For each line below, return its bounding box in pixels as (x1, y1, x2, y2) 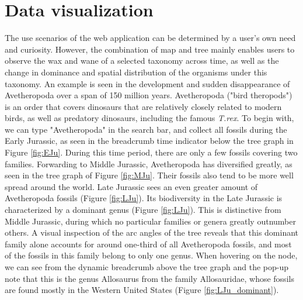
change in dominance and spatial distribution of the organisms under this (5, 65, 267, 78)
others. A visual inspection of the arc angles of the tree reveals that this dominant (5, 226, 299, 239)
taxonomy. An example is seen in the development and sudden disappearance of (5, 77, 290, 89)
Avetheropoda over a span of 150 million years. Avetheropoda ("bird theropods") (5, 89, 292, 101)
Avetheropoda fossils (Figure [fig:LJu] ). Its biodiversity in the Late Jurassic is (5, 192, 283, 204)
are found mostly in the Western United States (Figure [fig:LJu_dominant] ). (5, 284, 279, 296)
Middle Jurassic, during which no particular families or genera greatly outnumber (5, 215, 296, 227)
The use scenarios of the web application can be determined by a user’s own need (5, 32, 296, 44)
